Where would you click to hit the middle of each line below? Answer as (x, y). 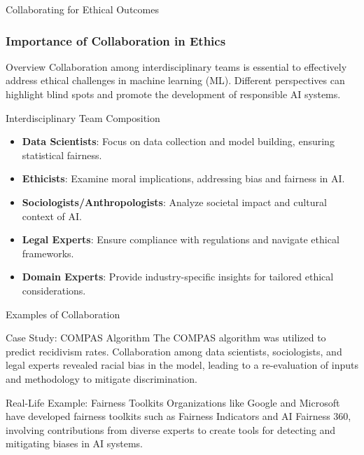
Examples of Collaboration (63, 314)
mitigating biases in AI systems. (74, 443)
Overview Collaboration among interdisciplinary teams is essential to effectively (176, 66)
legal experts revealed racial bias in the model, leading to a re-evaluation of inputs (182, 365)
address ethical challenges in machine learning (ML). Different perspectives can (175, 80)
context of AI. (52, 216)
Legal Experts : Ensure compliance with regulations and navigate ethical (181, 239)
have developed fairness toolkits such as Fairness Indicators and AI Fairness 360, (178, 416)
